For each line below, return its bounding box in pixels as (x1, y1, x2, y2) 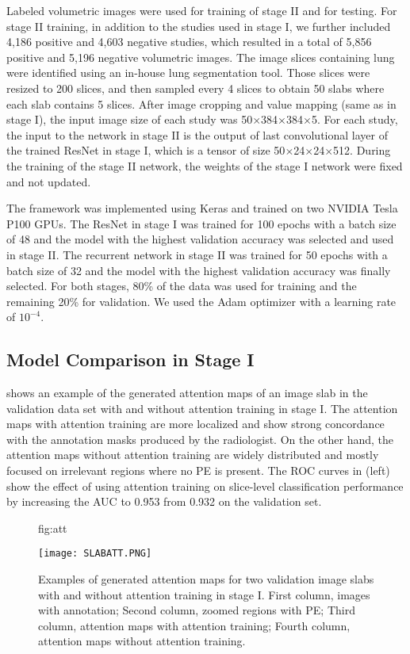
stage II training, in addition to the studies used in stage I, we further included (6, 17, 391, 34)
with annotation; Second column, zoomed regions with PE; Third (38, 602, 355, 618)
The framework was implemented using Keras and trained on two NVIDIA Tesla (6, 200, 398, 216)
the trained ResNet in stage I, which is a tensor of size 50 (6, 142, 285, 159)
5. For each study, (311, 111, 398, 128)
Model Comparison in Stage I (6, 347, 255, 372)
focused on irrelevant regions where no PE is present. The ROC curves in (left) (6, 462, 390, 479)
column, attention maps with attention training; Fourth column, (38, 617, 351, 633)
